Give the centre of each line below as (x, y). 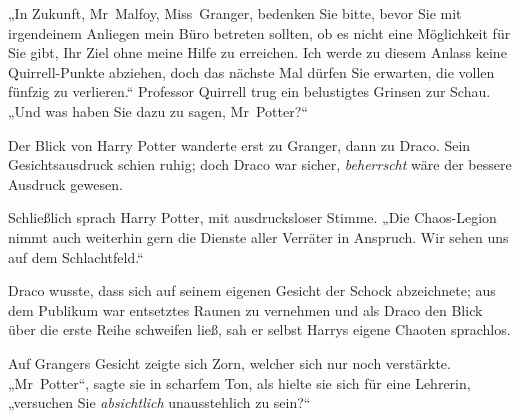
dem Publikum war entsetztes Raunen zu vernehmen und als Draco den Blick (245, 309)
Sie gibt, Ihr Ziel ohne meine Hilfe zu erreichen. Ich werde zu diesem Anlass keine (257, 52)
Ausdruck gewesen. (65, 183)
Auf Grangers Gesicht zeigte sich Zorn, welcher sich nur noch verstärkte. (229, 362)
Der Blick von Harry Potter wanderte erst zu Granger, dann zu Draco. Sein (239, 144)
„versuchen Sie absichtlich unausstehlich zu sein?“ (159, 402)
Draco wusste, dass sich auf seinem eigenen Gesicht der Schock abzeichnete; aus (252, 290)
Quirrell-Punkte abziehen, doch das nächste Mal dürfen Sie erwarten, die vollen (251, 71)
